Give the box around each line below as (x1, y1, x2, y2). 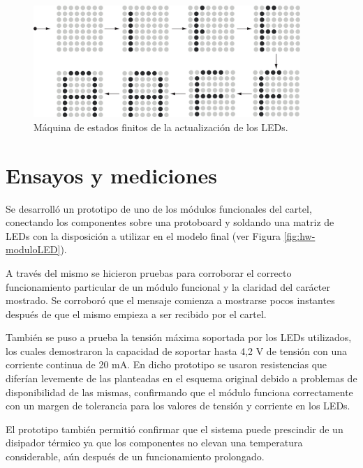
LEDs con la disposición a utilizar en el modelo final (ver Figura (6, 228, 281, 243)
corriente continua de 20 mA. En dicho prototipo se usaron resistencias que (6, 357, 327, 372)
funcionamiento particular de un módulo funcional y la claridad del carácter (6, 279, 330, 294)
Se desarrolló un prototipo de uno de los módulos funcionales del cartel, (6, 201, 312, 216)
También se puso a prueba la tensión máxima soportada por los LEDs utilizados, (6, 330, 352, 345)
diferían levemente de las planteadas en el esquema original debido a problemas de (6, 371, 357, 386)
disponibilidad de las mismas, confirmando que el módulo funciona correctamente (6, 384, 353, 399)
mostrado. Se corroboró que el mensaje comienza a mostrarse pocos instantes (6, 293, 335, 308)
